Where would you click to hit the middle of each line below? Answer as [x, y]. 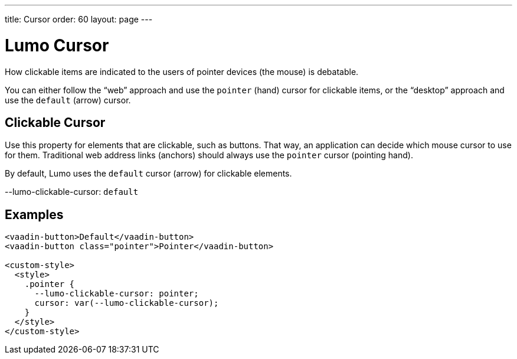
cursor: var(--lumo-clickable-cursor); [127, 303]
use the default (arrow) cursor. [68, 100]
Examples [34, 214]
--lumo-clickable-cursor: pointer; [117, 294]
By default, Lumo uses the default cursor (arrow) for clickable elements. [148, 174]
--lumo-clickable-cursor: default [72, 192]
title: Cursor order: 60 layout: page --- [79, 19]
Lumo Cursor [57, 45]
